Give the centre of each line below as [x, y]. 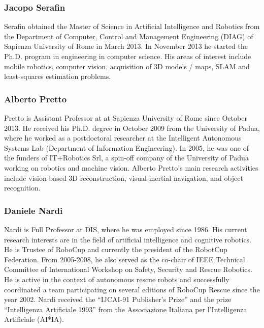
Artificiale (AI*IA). [34, 319]
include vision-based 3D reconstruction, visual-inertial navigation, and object [124, 177]
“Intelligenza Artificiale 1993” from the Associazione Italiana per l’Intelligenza [126, 309]
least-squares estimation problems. [58, 76]
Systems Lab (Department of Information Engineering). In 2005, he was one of [126, 147]
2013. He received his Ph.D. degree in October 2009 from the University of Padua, [132, 128]
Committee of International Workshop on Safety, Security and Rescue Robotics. [128, 269]
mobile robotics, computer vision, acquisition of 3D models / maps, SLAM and [127, 66]
